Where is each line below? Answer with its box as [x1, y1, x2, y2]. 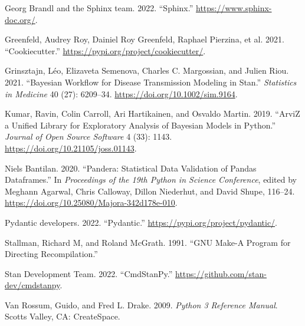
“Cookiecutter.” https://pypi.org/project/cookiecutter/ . [5, 44, 206, 57]
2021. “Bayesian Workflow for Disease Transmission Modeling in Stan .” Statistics [5, 75, 297, 88]
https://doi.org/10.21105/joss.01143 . [5, 141, 137, 154]
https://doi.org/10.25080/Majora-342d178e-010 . [5, 196, 178, 209]
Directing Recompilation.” [5, 248, 98, 260]
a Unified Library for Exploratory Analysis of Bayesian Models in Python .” [5, 118, 276, 131]
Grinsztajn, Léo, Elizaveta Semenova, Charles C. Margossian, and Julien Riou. [5, 64, 289, 77]
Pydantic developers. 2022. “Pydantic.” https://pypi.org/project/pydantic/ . [5, 216, 277, 228]
